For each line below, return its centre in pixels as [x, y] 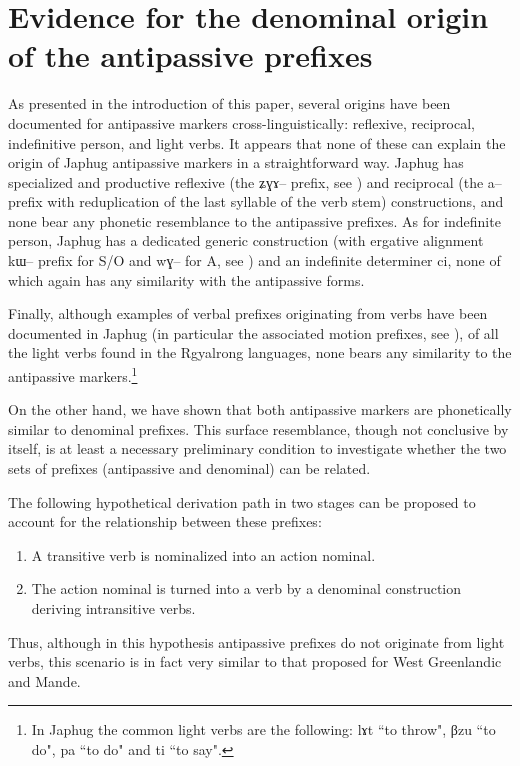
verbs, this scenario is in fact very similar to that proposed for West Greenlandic [255, 661]
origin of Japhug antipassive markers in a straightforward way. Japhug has [236, 162]
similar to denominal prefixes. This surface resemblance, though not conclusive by [258, 428]
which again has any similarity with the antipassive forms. [186, 279]
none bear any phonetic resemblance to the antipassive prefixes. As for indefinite [254, 220]
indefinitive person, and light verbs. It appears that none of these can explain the [257, 142]
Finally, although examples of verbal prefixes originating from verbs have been [248, 313]
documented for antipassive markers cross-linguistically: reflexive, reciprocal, [242, 122]
